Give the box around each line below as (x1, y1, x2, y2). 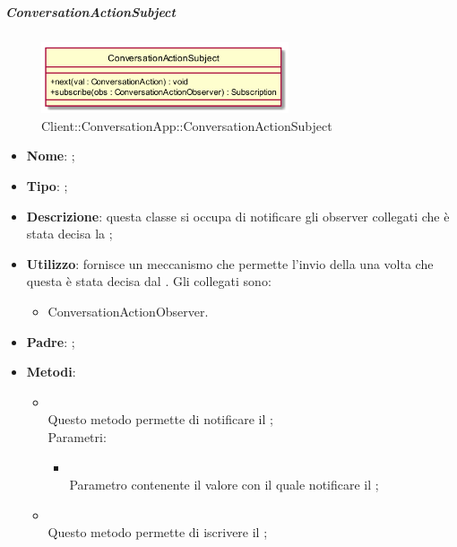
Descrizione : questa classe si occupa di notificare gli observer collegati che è (26, 206, 450, 225)
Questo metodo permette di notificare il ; (47, 410, 273, 429)
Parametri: (47, 427, 107, 446)
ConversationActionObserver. (47, 301, 209, 320)
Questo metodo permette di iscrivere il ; (47, 523, 268, 542)
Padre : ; (26, 332, 75, 351)
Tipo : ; (26, 176, 68, 195)
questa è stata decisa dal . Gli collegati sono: (26, 272, 272, 291)
